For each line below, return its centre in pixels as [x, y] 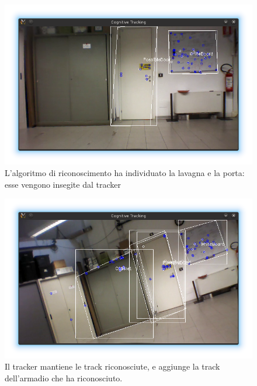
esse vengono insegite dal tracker [63, 184]
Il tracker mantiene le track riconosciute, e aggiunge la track [112, 366]
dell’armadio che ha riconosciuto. [64, 378]
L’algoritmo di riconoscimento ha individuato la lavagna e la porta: [125, 173]
